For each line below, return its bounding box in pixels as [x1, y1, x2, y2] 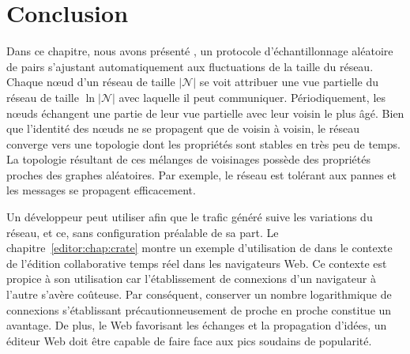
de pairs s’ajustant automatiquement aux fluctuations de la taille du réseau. [6, 58, 374, 74]
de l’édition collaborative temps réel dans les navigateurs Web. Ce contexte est [6, 254, 387, 271]
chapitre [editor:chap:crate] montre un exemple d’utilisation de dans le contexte [6, 239, 393, 256]
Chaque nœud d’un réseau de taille [6, 73, 175, 90]
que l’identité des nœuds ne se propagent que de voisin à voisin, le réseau [6, 120, 359, 137]
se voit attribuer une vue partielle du [199, 73, 379, 90]
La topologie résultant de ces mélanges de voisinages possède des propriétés [6, 151, 371, 168]
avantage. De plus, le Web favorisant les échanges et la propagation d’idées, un [6, 317, 387, 333]
